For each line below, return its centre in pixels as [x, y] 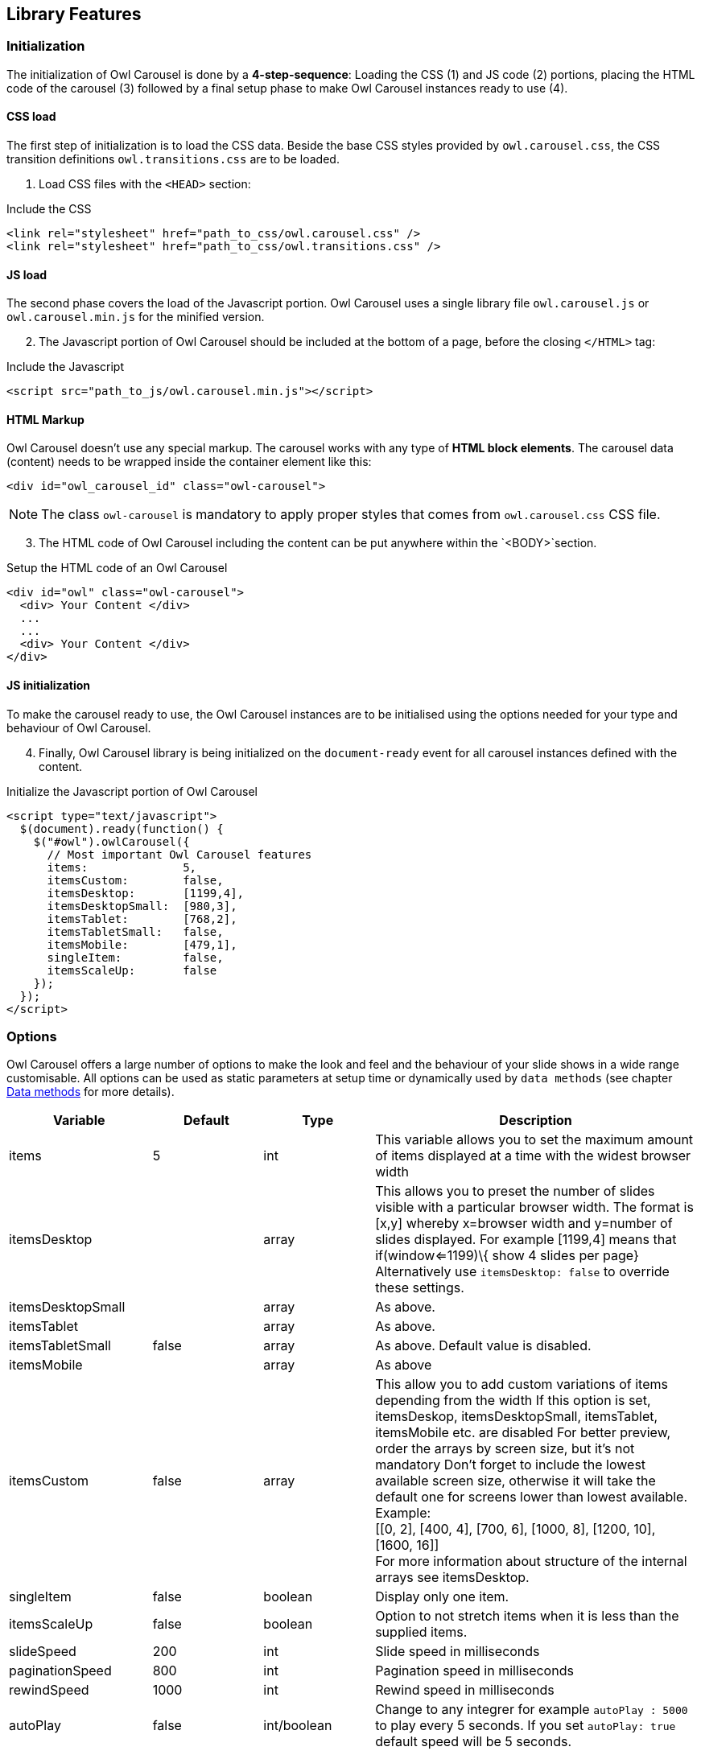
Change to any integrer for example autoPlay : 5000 [532, 1710]
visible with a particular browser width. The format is [534, 1207]
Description [536, 1121]
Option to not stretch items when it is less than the [527, 1616]
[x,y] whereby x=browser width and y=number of [524, 1224]
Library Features [74, 14]
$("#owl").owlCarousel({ [111, 841]
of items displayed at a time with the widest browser [533, 1156]
